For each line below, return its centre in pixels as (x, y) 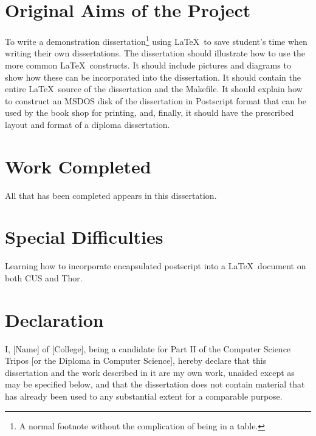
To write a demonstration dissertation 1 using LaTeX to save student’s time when (156, 40)
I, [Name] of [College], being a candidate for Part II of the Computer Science (148, 348)
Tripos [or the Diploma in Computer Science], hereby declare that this (136, 361)
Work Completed (78, 166)
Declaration (54, 319)
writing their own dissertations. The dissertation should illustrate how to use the (155, 53)
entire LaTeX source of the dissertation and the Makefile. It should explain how (154, 89)
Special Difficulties (84, 237)
